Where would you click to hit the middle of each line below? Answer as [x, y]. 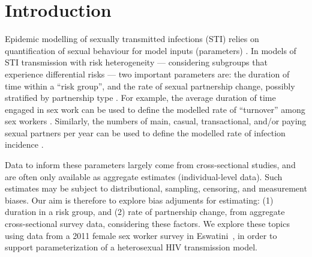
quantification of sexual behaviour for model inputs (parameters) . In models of [151, 50]
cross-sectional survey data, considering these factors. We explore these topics [147, 224]
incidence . [24, 144]
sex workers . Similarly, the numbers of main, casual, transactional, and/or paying [156, 121]
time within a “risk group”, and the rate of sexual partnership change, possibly [150, 86]
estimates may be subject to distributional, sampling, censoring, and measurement [156, 188]
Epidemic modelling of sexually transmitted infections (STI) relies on [132, 39]
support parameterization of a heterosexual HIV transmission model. [131, 247]
